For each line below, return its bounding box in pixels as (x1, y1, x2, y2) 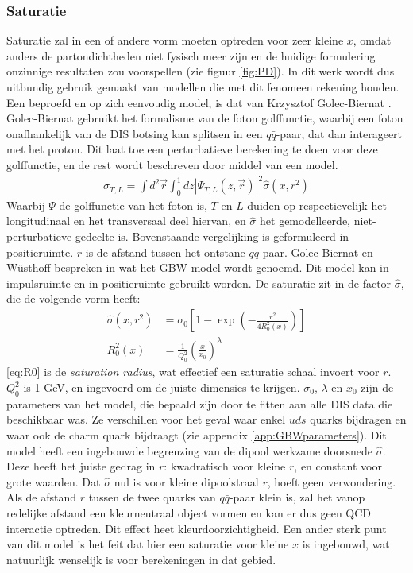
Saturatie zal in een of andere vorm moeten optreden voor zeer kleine (6, 32, 344, 48)
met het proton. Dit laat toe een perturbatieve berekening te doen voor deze (6, 141, 378, 157)
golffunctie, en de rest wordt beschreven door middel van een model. (6, 156, 338, 172)
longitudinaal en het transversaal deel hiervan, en (6, 212, 246, 229)
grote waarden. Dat (6, 473, 101, 490)
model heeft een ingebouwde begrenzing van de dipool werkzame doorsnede (6, 442, 373, 459)
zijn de (361, 379, 394, 396)
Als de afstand (6, 489, 77, 505)
